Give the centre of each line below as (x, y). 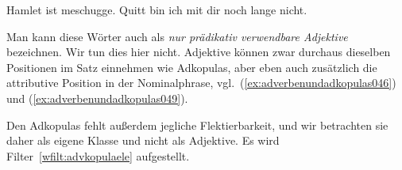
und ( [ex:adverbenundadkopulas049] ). (97, 98)
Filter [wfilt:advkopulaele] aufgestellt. (98, 155)
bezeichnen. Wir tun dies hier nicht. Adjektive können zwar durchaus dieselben (199, 52)
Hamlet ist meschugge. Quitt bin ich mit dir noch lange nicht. (157, 9)
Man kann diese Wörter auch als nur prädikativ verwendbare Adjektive (177, 36)
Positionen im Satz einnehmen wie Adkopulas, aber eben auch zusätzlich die (192, 67)
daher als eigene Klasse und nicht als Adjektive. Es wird (143, 140)
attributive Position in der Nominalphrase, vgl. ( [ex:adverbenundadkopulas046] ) (201, 83)
